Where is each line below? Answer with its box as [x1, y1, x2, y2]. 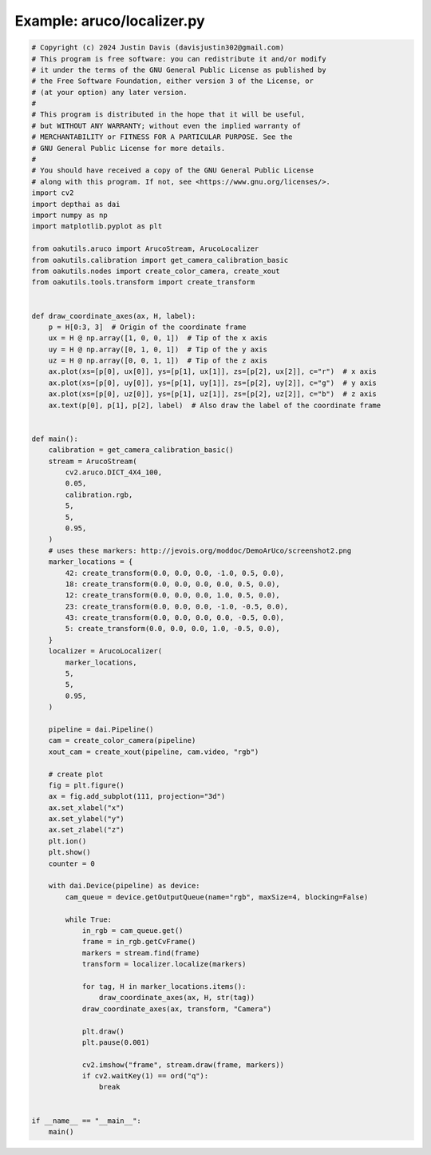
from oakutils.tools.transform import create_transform [31, 278, 255, 287]
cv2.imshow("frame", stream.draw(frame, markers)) [81, 1060, 285, 1070]
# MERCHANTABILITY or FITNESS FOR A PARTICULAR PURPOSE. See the [31, 133, 293, 141]
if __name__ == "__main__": [31, 1116, 141, 1125]
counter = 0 [48, 859, 96, 868]
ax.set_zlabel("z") [48, 825, 125, 835]
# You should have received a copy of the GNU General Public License [31, 166, 314, 175]
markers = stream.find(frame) [81, 948, 200, 958]
